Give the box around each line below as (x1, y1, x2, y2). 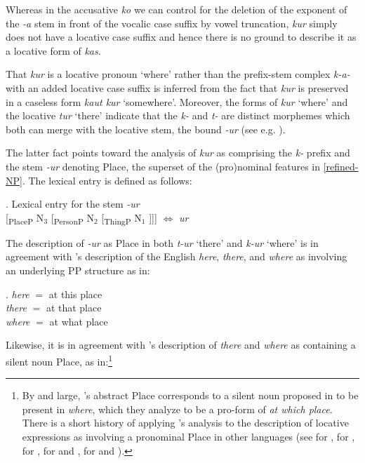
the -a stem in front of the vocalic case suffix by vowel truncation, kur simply (6, 15, 338, 30)
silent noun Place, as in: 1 (6, 352, 113, 368)
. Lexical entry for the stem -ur (6, 196, 140, 211)
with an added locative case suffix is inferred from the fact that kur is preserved (6, 80, 349, 95)
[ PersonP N (51, 210, 94, 227)
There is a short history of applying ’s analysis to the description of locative (22, 415, 349, 430)
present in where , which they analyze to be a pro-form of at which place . (22, 401, 333, 416)
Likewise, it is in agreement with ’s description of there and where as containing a (6, 337, 356, 352)
